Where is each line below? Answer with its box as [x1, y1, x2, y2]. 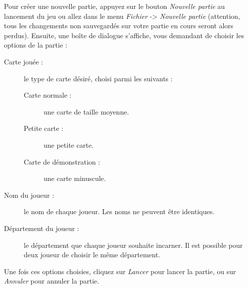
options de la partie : [4, 40, 67, 50]
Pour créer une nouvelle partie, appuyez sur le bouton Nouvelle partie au [4, 1, 225, 11]
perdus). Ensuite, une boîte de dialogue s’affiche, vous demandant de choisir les [4, 30, 244, 40]
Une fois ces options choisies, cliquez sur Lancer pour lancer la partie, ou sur [4, 266, 236, 276]
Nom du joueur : [4, 189, 54, 200]
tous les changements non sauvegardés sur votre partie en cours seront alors [4, 20, 234, 31]
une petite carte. [44, 139, 94, 150]
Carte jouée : [4, 56, 43, 66]
